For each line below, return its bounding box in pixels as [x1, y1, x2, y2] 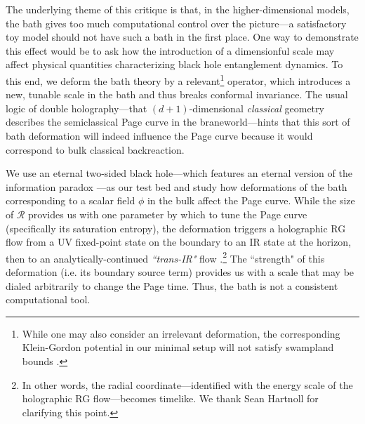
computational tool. [6, 292, 91, 307]
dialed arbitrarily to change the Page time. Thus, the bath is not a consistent [6, 278, 338, 293]
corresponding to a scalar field [6, 193, 135, 208]
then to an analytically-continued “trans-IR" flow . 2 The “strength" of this [6, 249, 325, 265]
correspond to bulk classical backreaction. [6, 142, 185, 157]
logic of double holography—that [6, 100, 147, 115]
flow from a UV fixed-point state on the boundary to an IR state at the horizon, [6, 234, 352, 249]
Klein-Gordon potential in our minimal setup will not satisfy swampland [22, 340, 334, 355]
